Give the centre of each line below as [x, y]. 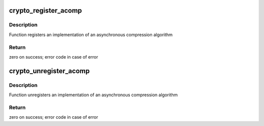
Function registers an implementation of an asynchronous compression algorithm [91, 35]
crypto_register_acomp [45, 10]
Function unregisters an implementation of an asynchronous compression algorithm [93, 95]
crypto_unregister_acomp [49, 71]
